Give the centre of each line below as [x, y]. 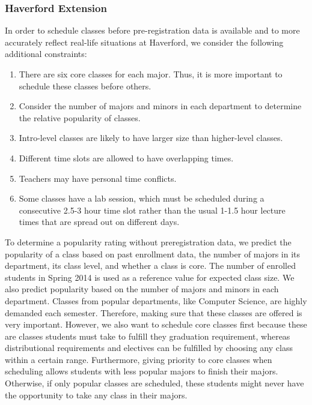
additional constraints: [46, 54]
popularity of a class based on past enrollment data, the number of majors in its [153, 253]
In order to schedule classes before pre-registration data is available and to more [152, 30]
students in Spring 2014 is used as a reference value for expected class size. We [150, 277]
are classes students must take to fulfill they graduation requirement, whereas [148, 336]
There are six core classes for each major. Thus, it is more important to [151, 74]
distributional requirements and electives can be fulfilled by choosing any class [149, 348]
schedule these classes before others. [85, 85]
